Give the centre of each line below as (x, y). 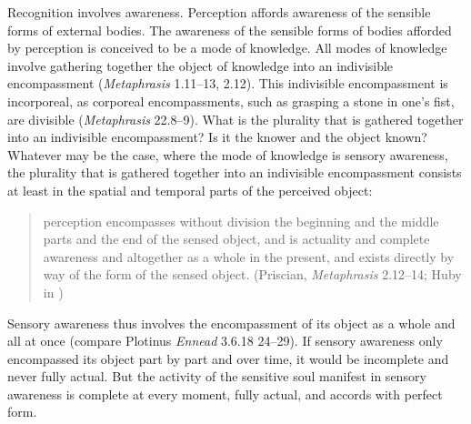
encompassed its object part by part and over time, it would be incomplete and (228, 358)
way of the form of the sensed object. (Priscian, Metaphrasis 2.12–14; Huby (252, 274)
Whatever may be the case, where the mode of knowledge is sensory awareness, (228, 154)
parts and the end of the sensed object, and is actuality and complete (236, 239)
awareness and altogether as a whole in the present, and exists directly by (249, 256)
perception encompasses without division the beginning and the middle (241, 221)
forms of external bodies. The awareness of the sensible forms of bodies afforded (230, 30)
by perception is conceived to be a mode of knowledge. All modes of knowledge (227, 48)
